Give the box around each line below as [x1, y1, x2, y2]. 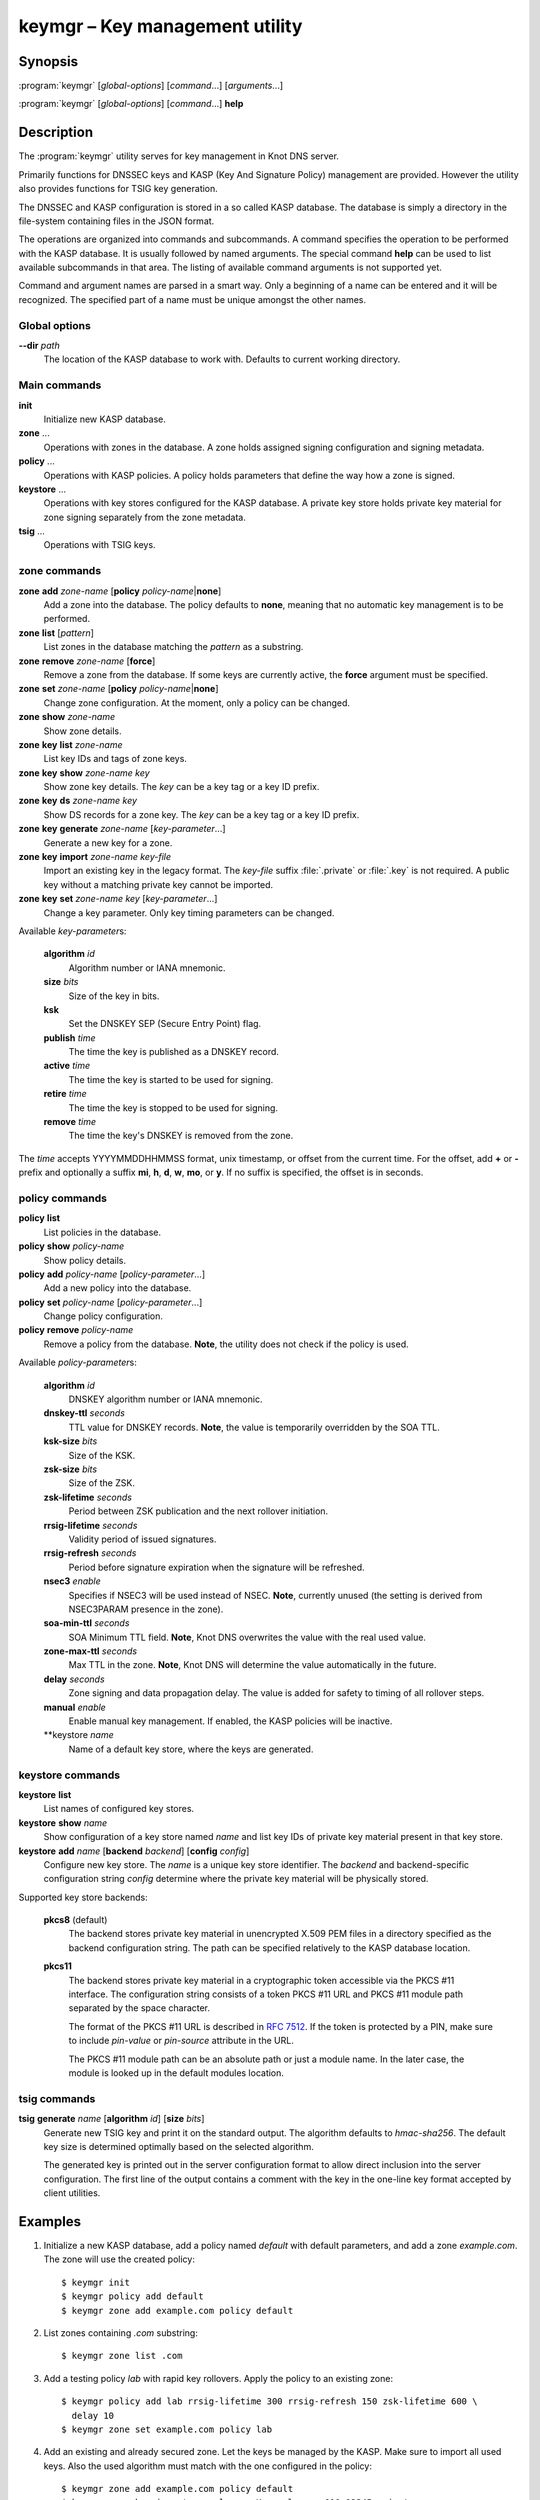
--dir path [18, 340, 60, 352]
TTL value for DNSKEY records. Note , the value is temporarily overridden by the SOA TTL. [68, 1421, 440, 1433]
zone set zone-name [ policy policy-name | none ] [18, 683, 219, 695]
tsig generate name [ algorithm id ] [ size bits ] [18, 2113, 205, 2125]
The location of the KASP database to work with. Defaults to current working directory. [43, 353, 401, 365]
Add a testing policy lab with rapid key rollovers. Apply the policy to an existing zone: [43, 2372, 394, 2384]
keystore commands [18, 1768, 121, 1782]
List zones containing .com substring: [43, 2326, 199, 2339]
